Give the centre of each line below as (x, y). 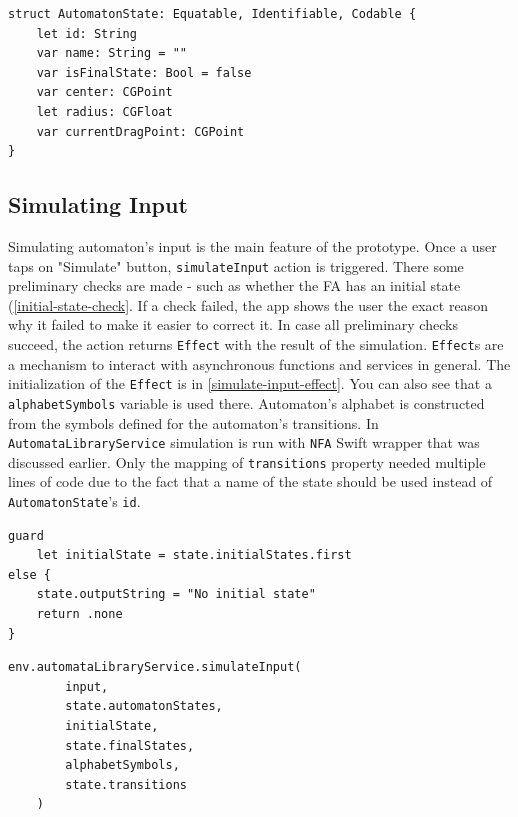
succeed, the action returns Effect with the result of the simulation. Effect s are (256, 343)
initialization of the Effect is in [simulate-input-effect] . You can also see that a (250, 383)
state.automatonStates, (144, 706)
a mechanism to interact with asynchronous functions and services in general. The (259, 363)
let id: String (86, 33)
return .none (79, 614)
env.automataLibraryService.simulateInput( (155, 667)
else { (29, 574)
